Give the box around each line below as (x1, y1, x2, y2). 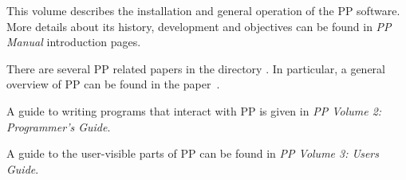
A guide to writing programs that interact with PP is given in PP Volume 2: (6, 102, 382, 119)
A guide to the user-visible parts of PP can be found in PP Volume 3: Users (6, 145, 379, 162)
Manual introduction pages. (6, 33, 141, 50)
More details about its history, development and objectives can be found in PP (6, 18, 392, 34)
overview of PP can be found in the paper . (6, 76, 220, 92)
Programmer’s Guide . (6, 118, 111, 135)
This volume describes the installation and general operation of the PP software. (6, 2, 400, 18)
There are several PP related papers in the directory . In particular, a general (6, 60, 385, 76)
